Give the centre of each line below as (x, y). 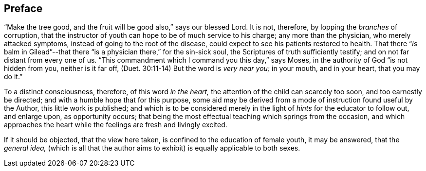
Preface (23, 9)
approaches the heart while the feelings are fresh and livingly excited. (116, 125)
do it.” (13, 77)
